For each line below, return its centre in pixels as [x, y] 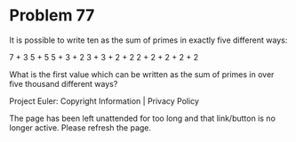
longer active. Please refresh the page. [80, 127]
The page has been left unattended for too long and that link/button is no [142, 118]
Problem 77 [52, 16]
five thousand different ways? [64, 83]
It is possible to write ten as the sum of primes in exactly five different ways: [148, 40]
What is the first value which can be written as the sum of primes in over [142, 74]
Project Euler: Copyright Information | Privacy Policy [104, 101]
